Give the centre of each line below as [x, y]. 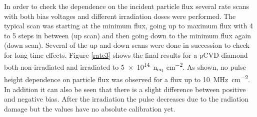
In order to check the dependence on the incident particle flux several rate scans [126, 6]
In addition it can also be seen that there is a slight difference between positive [125, 89]
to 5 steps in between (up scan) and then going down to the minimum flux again [128, 35]
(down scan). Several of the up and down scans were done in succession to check [127, 45]
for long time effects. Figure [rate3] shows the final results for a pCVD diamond [126, 55]
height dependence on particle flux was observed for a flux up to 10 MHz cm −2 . [127, 78]
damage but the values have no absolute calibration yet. [90, 108]
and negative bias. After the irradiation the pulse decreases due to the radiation [126, 99]
